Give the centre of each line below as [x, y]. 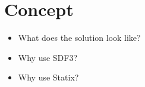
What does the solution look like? [79, 38]
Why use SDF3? [48, 57]
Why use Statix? [48, 77]
